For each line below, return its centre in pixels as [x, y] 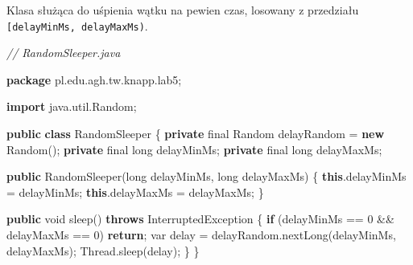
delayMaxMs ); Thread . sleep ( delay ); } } [103, 250]
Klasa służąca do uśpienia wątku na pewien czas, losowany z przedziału [183, 10]
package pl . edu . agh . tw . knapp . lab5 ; [94, 79]
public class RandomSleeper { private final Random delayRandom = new [196, 134]
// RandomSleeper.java [64, 53]
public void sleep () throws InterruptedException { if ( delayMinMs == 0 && [200, 219]
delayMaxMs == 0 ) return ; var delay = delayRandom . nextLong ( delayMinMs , [201, 234]
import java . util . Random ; [72, 106]
